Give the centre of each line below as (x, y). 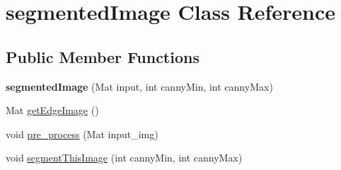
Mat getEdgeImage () (52, 110)
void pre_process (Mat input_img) (82, 134)
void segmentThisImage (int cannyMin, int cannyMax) (124, 158)
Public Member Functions (103, 56)
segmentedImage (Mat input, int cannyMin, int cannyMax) (139, 86)
